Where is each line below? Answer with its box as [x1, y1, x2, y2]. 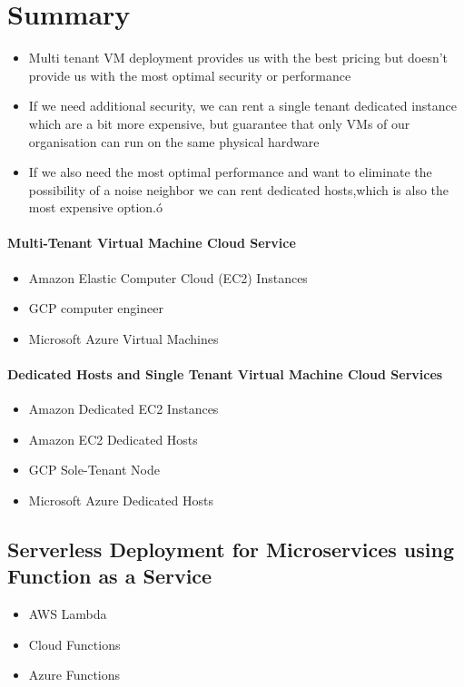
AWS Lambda [28, 604, 107, 623]
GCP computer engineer [28, 299, 163, 318]
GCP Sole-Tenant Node [28, 460, 160, 479]
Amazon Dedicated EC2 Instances [28, 399, 219, 418]
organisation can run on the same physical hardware [28, 132, 320, 151]
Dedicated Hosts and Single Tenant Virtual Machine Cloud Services [7, 365, 443, 384]
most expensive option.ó [28, 198, 163, 217]
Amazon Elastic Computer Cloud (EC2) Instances [28, 268, 308, 287]
